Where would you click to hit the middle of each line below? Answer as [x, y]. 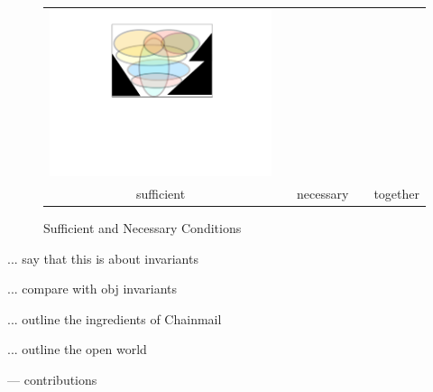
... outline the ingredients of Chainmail [115, 318]
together [396, 193]
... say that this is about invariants [103, 258]
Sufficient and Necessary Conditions [143, 227]
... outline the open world [77, 349]
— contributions [52, 379]
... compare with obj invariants [92, 289]
